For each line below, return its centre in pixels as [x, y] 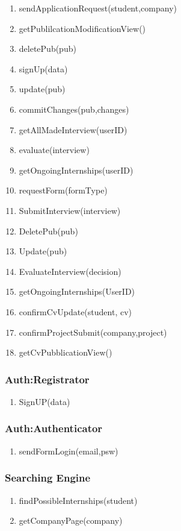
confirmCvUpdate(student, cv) [75, 311]
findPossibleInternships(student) [78, 500]
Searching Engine [48, 478]
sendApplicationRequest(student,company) [98, 8]
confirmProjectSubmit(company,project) [93, 332]
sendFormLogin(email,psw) [69, 451]
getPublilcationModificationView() [82, 28]
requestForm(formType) [63, 190]
